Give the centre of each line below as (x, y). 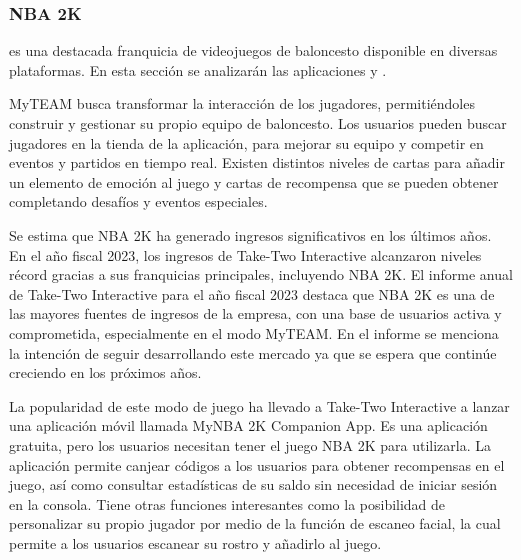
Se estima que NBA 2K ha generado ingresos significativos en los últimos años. (250, 234)
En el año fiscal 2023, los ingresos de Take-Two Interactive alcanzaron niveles (245, 254)
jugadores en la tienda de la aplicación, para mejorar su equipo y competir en (246, 142)
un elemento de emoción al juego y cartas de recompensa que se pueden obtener (254, 181)
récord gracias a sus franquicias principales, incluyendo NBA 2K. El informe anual (261, 274)
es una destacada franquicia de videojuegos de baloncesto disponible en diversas (253, 50)
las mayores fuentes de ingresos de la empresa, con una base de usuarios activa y (255, 313)
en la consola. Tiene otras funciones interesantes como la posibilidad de (227, 503)
